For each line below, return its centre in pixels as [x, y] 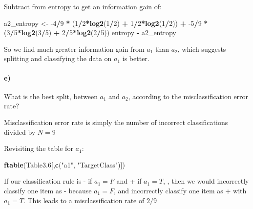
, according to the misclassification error [188, 96]
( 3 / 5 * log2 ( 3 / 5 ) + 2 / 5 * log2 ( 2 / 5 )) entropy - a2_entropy [90, 32]
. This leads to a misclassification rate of [84, 200]
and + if [129, 181]
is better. [136, 58]
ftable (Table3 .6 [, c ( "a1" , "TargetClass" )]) [64, 164]
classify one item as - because [48, 190]
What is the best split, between [51, 96]
